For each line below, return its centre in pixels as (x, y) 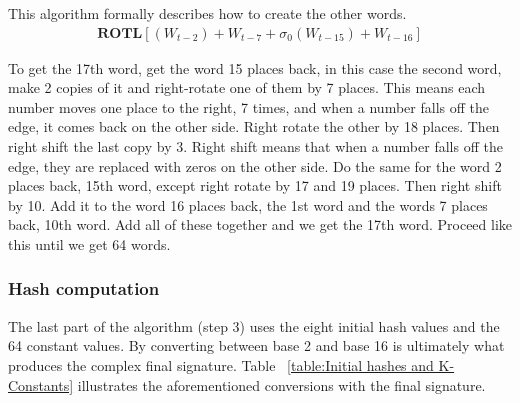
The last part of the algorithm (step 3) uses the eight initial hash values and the (254, 325)
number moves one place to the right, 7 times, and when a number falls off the (248, 106)
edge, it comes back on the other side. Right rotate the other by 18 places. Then (254, 126)
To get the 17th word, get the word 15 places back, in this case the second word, (255, 67)
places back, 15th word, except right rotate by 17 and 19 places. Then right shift (255, 185)
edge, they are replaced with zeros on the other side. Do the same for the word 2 (255, 165)
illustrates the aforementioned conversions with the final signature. (281, 384)
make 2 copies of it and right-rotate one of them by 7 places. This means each (247, 87)
